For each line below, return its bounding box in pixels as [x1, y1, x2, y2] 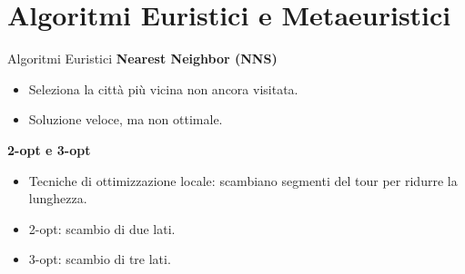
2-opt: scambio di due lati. [28, 219, 176, 238]
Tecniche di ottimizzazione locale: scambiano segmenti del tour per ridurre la [28, 171, 458, 190]
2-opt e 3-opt [7, 140, 91, 159]
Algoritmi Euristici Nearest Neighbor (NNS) [7, 49, 278, 68]
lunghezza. [28, 189, 87, 208]
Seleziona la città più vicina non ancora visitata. [28, 79, 298, 98]
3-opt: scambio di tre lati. [28, 250, 171, 269]
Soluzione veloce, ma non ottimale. [28, 110, 223, 129]
